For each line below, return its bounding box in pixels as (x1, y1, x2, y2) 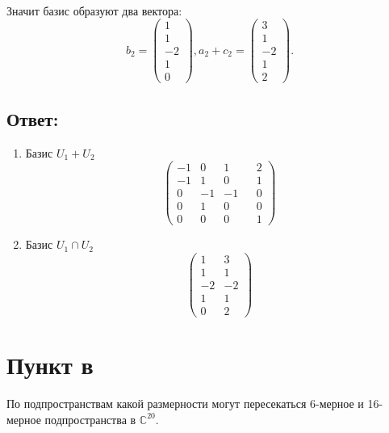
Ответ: (6, 106, 59, 131)
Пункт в (6, 348, 94, 381)
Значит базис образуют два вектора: (6, 2, 182, 19)
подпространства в (44, 410, 136, 427)
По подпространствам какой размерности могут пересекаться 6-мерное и (6, 395, 364, 412)
